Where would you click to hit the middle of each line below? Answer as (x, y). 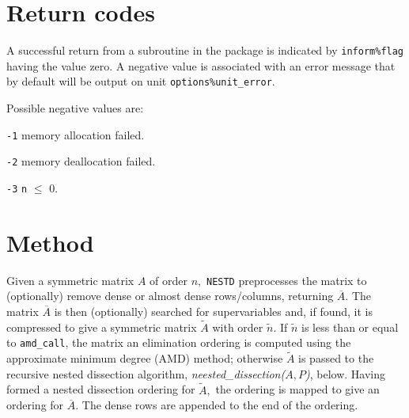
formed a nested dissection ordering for (101, 389)
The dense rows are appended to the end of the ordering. (220, 405)
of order (169, 280)
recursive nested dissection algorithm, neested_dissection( (146, 373)
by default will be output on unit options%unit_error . (141, 81)
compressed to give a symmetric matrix (102, 327)
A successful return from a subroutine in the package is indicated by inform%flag (205, 50)
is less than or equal (350, 327)
